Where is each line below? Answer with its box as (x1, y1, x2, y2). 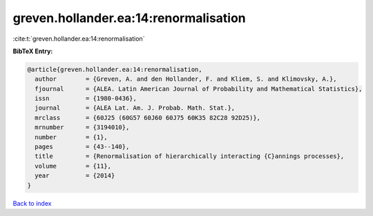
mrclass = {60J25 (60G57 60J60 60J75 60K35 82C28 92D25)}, (35, 114, 261, 121)
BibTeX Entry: (12, 47, 53, 55)
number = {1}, (35, 133, 108, 141)
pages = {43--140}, (35, 143, 130, 151)
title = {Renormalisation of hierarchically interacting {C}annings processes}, (35, 153, 345, 160)
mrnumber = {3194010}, (35, 124, 130, 131)
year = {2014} (35, 172, 115, 179)
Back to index (12, 199, 52, 207)
